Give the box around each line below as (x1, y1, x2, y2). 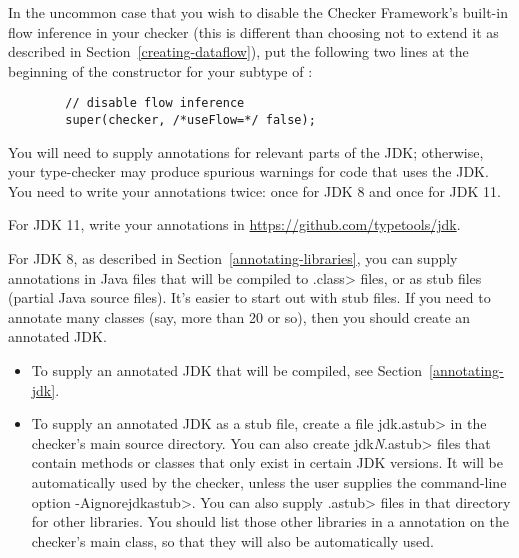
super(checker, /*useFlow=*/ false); (65, 113, 316, 128)
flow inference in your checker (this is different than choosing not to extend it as (8, 21, 499, 42)
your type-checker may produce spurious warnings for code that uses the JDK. (8, 161, 489, 182)
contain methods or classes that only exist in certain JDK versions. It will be (31, 452, 503, 473)
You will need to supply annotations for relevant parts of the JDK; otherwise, (8, 141, 484, 162)
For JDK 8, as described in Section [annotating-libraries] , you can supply (8, 248, 458, 269)
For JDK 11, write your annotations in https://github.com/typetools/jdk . (8, 214, 461, 235)
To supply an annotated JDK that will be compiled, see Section (31, 360, 423, 381)
